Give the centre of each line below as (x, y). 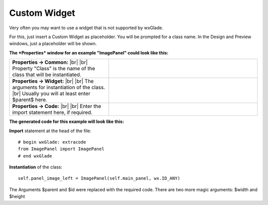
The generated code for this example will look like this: (67, 122)
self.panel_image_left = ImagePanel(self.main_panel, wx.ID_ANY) (99, 179)
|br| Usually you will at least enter (51, 94)
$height (17, 197)
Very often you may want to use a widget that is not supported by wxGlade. (86, 28)
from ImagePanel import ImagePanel (61, 149)
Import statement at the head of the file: (50, 131)
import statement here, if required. (52, 112)
